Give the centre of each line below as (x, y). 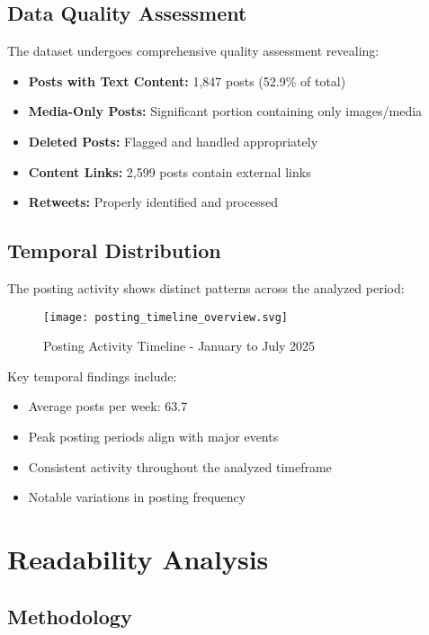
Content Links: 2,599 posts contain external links (170, 171)
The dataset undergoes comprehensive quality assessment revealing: (193, 51)
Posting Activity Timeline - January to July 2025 (179, 346)
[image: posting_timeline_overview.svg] (166, 317)
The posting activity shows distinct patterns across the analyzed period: (206, 287)
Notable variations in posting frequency (137, 497)
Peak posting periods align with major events (153, 436)
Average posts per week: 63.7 (108, 406)
